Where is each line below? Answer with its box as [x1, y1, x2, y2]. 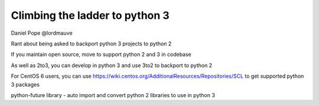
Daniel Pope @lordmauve [11, 29, 73, 37]
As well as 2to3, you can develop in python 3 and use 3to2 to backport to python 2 [11, 62, 213, 69]
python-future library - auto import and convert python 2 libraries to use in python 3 [11, 91, 216, 98]
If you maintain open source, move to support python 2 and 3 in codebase [11, 51, 192, 58]
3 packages [11, 81, 40, 88]
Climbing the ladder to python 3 [11, 9, 170, 22]
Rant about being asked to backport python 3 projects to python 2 [11, 40, 172, 47]
